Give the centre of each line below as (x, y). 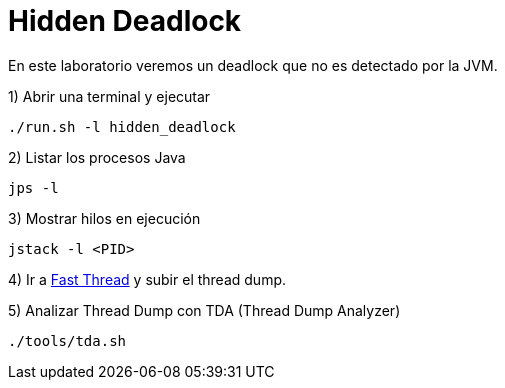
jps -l (33, 187)
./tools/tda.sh (67, 340)
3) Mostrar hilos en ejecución (104, 218)
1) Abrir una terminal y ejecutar (109, 96)
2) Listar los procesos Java (97, 157)
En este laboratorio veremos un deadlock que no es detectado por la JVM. (253, 65)
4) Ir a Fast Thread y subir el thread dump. (147, 279)
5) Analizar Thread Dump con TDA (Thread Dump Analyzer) (204, 310)
